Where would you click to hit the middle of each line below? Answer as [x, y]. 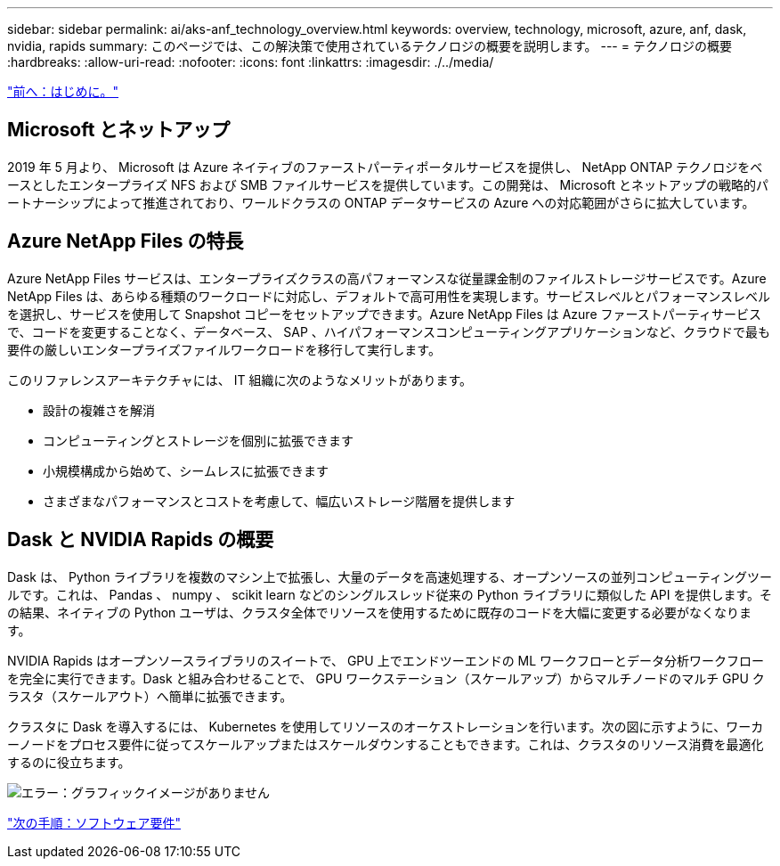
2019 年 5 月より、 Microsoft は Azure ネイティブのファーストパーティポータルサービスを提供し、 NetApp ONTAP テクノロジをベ [385, 167]
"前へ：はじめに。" [63, 91]
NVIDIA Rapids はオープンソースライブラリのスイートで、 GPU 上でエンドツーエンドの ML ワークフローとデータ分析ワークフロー [386, 660]
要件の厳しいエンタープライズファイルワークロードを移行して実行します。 [224, 349]
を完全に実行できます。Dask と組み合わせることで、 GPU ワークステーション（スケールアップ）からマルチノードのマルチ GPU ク [386, 678]
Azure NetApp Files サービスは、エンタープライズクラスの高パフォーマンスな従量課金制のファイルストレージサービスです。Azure [387, 278]
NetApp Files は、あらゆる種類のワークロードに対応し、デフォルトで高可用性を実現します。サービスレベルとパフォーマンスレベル [389, 296]
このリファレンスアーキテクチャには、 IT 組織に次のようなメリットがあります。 [240, 380]
